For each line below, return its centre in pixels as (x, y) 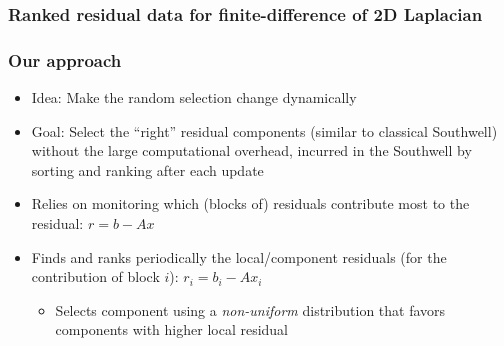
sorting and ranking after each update (147, 169)
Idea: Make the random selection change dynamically (194, 97)
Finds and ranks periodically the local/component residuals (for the (239, 256)
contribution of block (95, 276)
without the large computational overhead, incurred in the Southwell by (251, 150)
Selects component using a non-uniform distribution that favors (250, 309)
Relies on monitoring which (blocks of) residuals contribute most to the (250, 203)
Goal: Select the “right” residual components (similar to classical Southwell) (264, 130)
